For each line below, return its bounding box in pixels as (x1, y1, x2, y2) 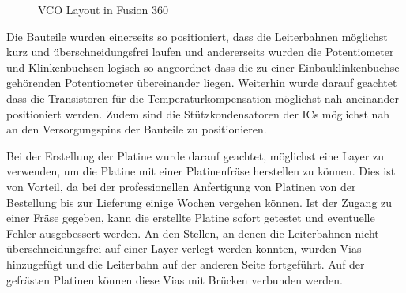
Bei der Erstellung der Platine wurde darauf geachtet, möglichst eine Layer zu (6, 147, 384, 163)
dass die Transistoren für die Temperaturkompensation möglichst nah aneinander (6, 89, 399, 106)
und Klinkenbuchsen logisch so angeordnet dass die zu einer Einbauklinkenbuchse (6, 58, 400, 75)
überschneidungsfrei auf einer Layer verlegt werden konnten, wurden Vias (6, 240, 362, 257)
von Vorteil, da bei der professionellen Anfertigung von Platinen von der (6, 178, 356, 194)
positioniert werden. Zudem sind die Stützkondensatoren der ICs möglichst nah (6, 105, 390, 122)
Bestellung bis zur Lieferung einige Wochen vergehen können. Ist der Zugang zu (6, 193, 393, 210)
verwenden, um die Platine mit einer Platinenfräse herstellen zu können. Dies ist (6, 163, 396, 179)
